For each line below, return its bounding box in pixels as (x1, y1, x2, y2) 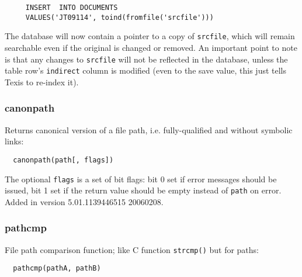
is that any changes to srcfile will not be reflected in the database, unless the (5, 53, 288, 65)
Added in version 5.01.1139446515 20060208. (5, 195, 164, 207)
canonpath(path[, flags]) (13, 155, 114, 164)
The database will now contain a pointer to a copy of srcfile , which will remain (5, 30, 295, 42)
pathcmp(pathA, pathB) (13, 264, 101, 273)
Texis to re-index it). (5, 75, 79, 88)
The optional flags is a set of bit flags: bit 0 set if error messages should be (5, 172, 277, 185)
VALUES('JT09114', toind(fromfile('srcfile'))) (25, 13, 214, 22)
